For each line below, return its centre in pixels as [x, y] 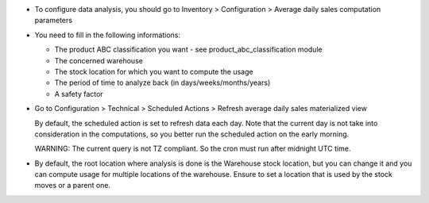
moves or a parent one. [73, 186]
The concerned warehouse [99, 60]
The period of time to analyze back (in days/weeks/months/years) [162, 82]
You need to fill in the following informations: [108, 35]
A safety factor [79, 94]
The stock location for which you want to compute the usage [154, 71]
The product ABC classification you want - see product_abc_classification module [188, 50]
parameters [54, 21]
